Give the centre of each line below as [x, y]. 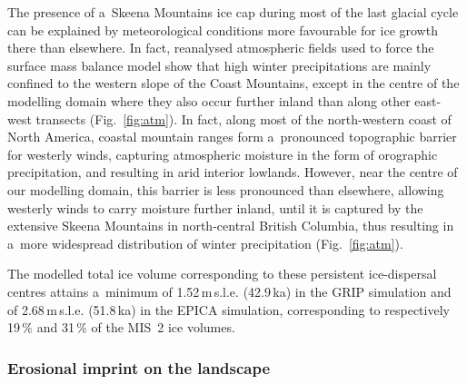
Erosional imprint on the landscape [139, 367]
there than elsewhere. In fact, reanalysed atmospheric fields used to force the [221, 48]
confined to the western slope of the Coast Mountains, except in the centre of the [233, 83]
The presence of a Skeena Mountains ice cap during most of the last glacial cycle [233, 12]
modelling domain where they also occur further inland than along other [209, 100]
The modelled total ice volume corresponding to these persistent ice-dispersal [222, 274]
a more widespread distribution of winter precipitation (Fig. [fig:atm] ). [205, 243]
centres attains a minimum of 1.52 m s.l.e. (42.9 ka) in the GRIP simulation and [229, 291]
